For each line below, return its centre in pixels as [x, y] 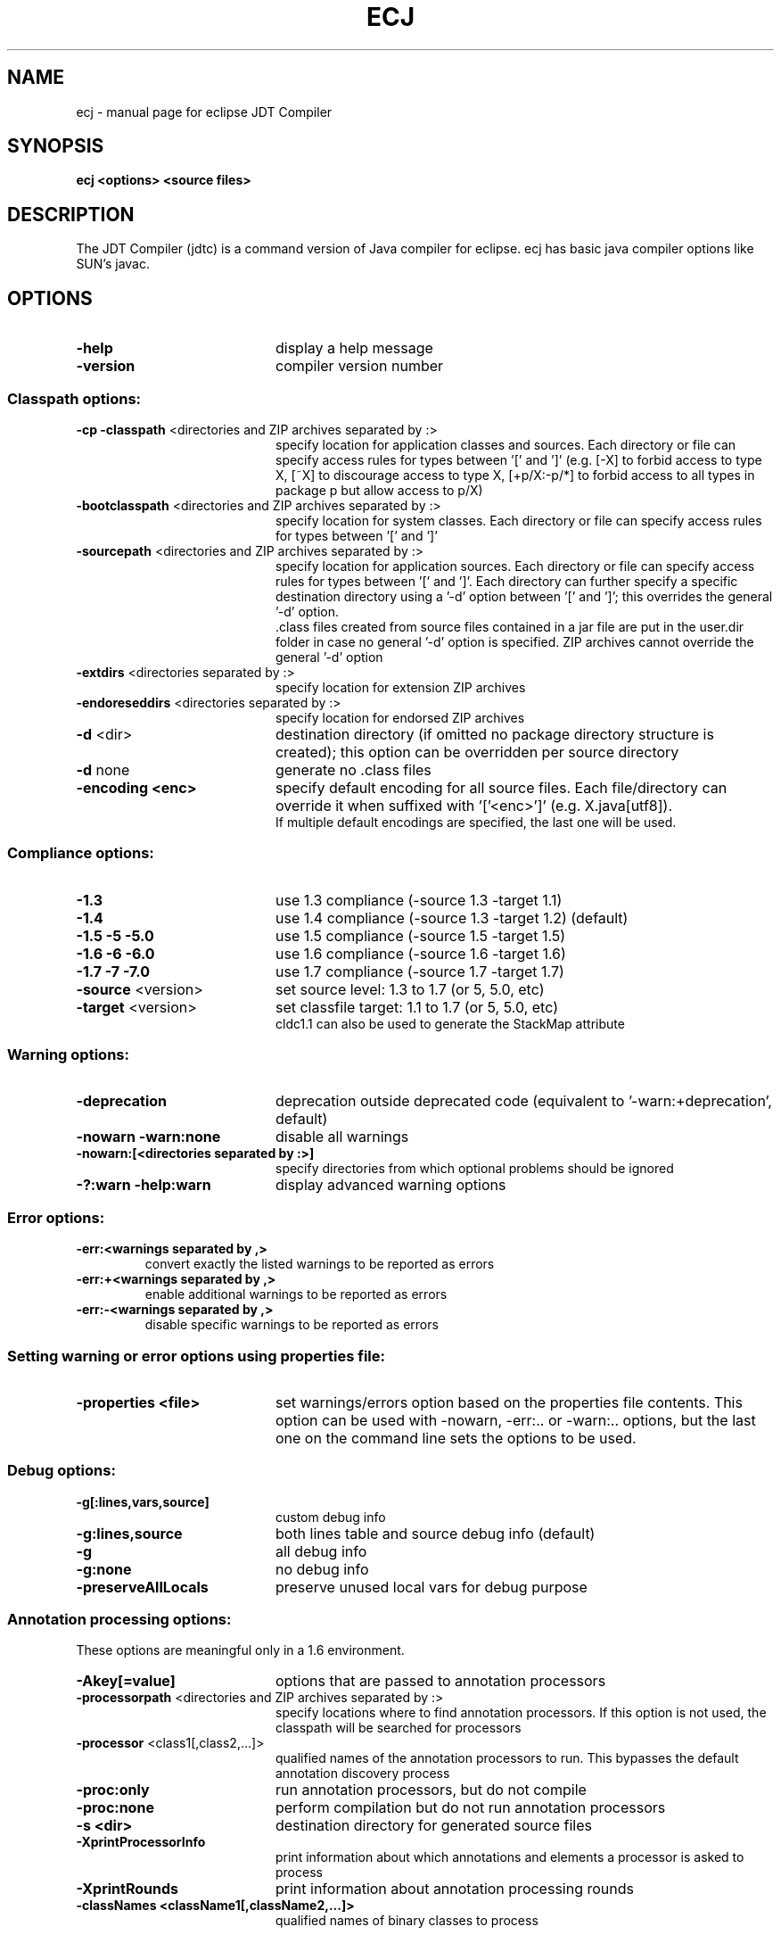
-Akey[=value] [126, 1681]
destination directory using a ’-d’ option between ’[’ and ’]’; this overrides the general [524, 596]
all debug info [321, 1551]
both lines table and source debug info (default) [435, 1533]
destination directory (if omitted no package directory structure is [494, 734]
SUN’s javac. [113, 264]
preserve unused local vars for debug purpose [431, 1587]
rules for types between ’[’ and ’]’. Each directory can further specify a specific [507, 581]
